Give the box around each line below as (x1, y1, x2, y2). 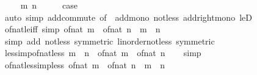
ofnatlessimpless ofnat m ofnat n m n (4, 58, 165, 71)
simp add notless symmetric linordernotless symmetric (4, 34, 215, 47)
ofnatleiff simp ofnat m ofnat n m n (4, 23, 161, 35)
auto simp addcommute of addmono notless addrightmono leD (4, 10, 252, 23)
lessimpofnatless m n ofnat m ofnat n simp (4, 46, 201, 59)
